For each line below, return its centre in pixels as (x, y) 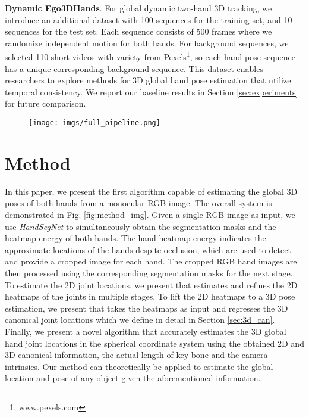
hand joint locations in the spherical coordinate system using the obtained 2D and (154, 343)
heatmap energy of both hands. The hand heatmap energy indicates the (135, 238)
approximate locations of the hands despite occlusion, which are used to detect (148, 249)
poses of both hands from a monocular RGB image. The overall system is (138, 203)
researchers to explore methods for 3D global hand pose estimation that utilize (148, 80)
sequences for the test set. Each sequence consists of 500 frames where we (138, 31)
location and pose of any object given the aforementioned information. (133, 378)
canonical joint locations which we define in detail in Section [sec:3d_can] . (140, 320)
